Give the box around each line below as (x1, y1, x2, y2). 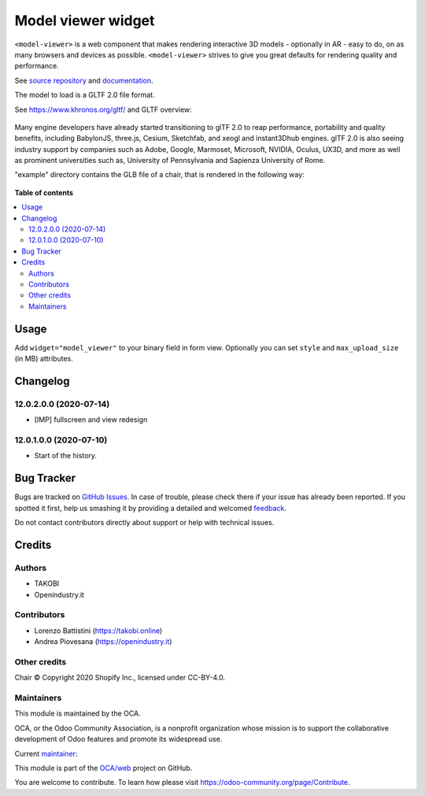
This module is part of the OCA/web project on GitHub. (14, 763, 193, 772)
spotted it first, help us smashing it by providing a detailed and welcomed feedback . (14, 503, 287, 513)
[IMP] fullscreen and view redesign (34, 415, 148, 424)
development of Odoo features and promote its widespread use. (14, 735, 223, 744)
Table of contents (14, 187, 74, 197)
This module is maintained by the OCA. (14, 709, 141, 718)
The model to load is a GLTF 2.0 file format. (14, 91, 155, 100)
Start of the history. (34, 451, 98, 461)
